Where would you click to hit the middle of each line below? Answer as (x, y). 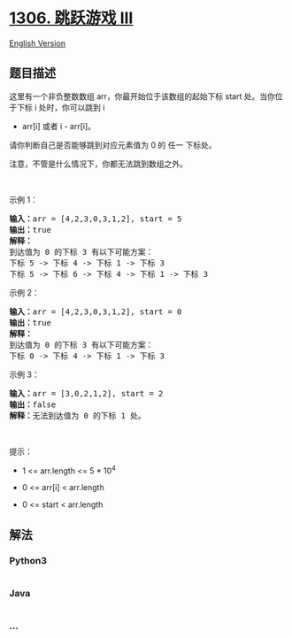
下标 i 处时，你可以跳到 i (61, 107)
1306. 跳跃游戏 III (71, 18)
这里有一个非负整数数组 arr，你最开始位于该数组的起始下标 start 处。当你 (142, 96)
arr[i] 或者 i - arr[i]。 (58, 126)
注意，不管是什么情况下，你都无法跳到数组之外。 (98, 164)
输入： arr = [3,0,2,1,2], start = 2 (86, 393)
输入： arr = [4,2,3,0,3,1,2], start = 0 (96, 311)
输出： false (33, 404)
